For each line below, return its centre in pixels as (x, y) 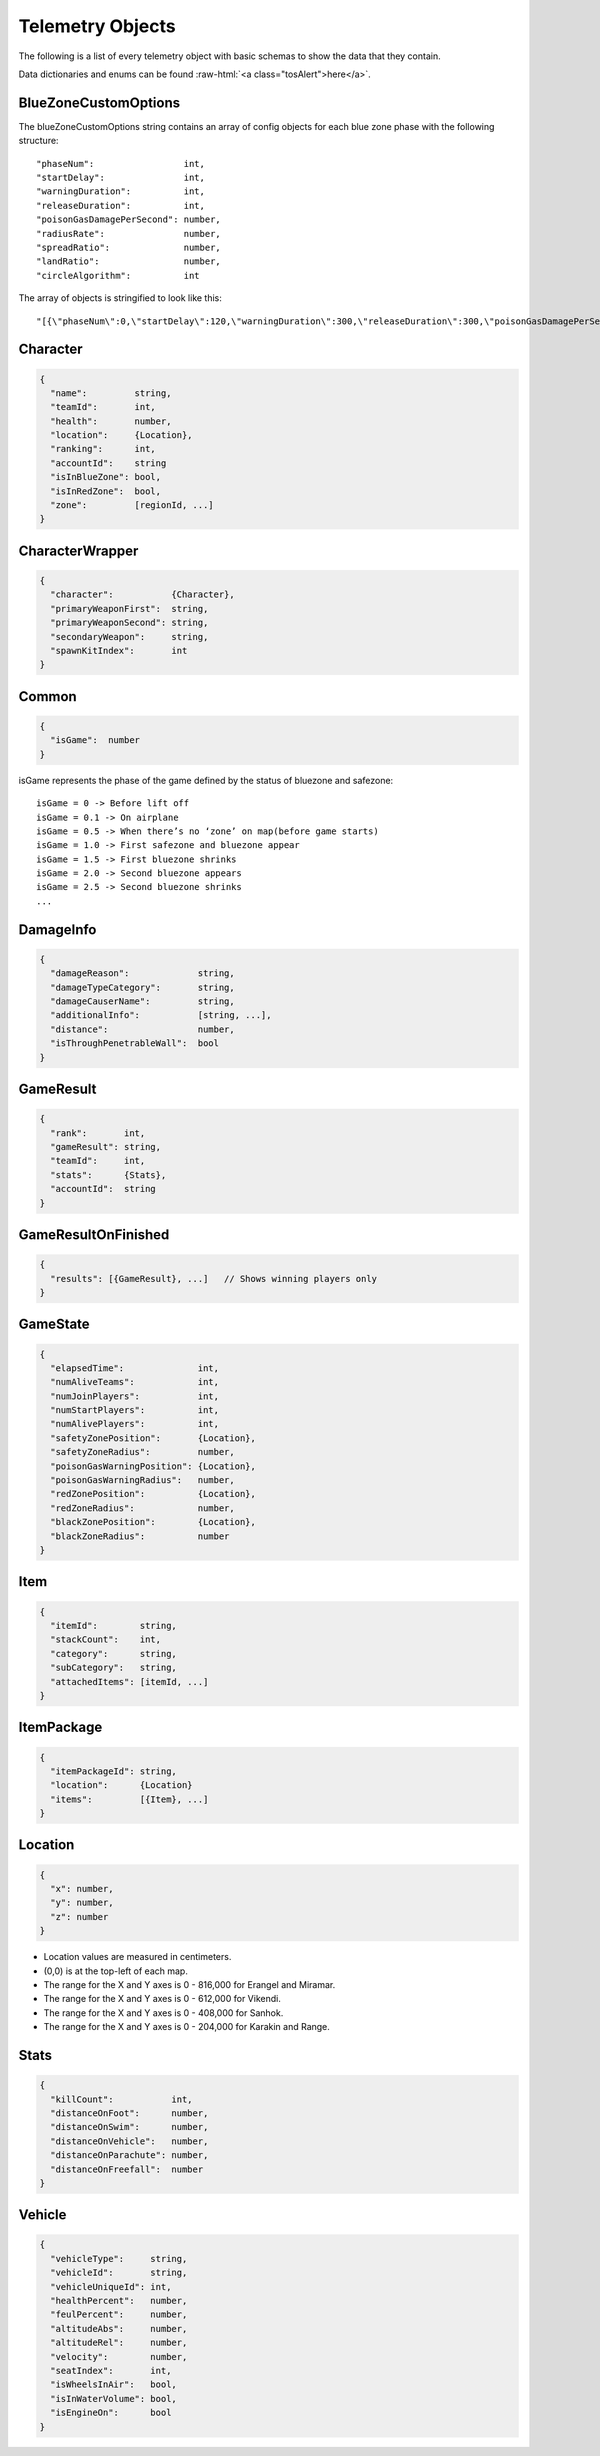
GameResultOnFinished (94, 1234)
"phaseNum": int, (120, 163)
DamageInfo (57, 929)
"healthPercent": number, (119, 2301)
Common (47, 696)
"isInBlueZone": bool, (106, 477)
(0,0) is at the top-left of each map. (116, 1971)
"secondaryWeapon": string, (129, 636)
